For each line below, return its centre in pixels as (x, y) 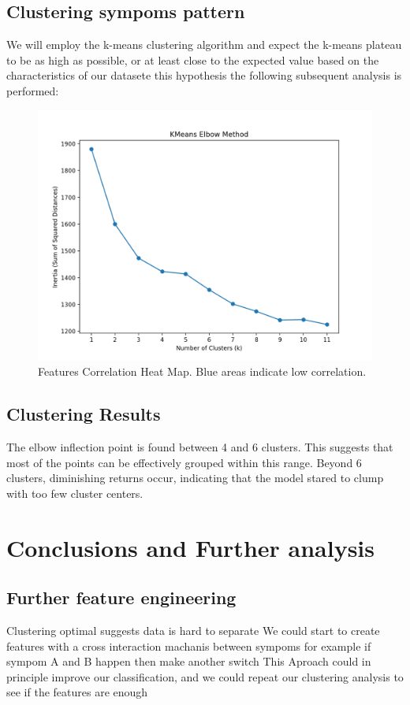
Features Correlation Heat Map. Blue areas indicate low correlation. (202, 371)
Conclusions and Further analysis (191, 547)
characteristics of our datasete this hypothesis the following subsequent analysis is (204, 75)
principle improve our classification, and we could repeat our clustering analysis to (205, 676)
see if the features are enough (77, 692)
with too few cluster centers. (75, 493)
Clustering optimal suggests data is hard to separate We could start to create (193, 630)
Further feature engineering (121, 597)
